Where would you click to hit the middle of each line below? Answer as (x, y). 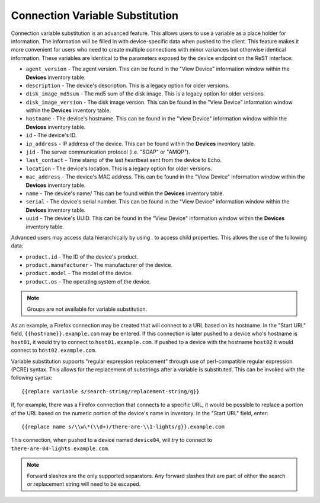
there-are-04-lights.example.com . (60, 448)
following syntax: (32, 378)
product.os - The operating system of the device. (88, 281)
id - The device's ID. (51, 135)
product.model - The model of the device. (79, 273)
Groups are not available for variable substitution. (87, 309)
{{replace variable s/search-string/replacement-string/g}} (111, 391)
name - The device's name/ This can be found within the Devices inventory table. (125, 193)
